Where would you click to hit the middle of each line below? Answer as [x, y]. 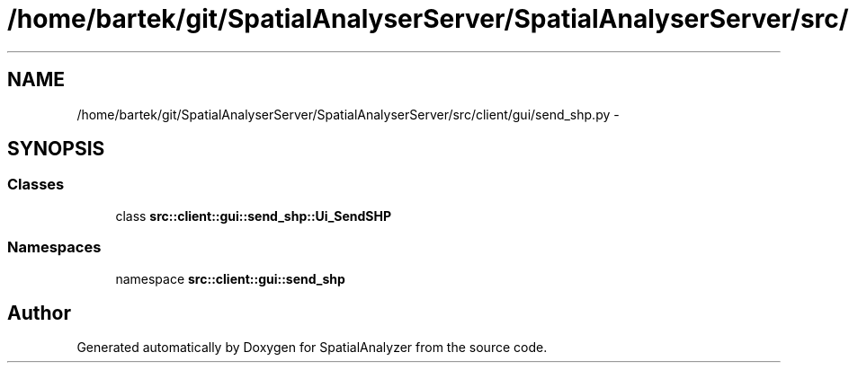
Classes [36, 185]
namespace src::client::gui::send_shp [230, 278]
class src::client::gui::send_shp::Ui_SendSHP [254, 216]
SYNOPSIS [56, 149]
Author [39, 313]
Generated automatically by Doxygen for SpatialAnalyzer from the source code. [312, 348]
